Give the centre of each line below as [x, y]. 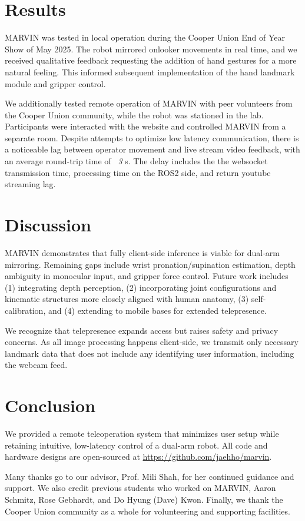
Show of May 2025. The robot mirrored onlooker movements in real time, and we [151, 49]
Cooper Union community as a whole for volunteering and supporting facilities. [147, 511]
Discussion [48, 225]
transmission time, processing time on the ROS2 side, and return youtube [138, 172]
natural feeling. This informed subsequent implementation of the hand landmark [150, 72]
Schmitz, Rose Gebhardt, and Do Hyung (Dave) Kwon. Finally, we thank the [144, 499]
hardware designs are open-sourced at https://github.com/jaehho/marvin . [138, 457]
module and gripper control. [55, 83]
